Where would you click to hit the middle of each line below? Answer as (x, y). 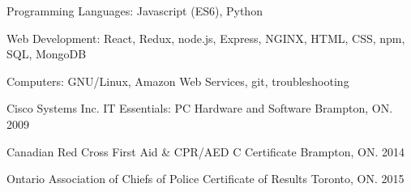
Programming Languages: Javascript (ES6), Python (135, 11)
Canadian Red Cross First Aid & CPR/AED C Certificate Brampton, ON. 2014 (206, 151)
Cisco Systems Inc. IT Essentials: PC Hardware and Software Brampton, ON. (200, 108)
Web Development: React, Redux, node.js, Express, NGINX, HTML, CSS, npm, (206, 38)
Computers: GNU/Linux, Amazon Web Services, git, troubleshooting (178, 81)
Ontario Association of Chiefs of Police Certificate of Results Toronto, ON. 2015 (205, 179)
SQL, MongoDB (47, 54)
